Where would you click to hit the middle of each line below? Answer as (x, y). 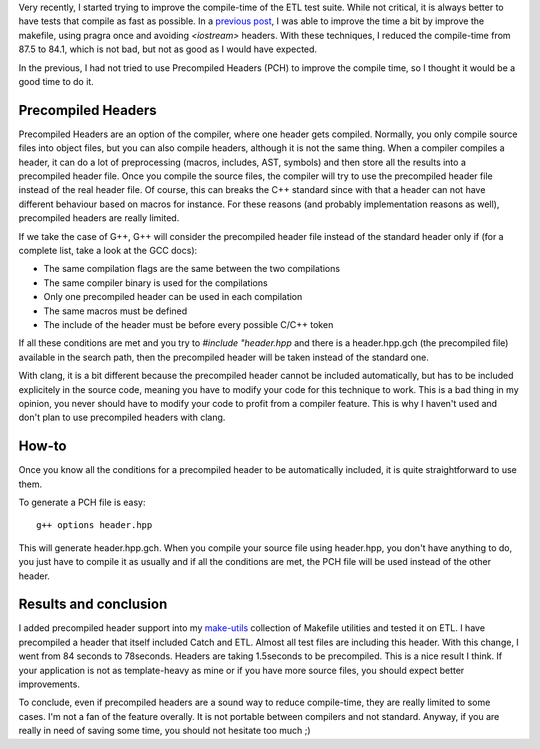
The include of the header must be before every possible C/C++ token (188, 324)
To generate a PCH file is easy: (82, 502)
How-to (42, 446)
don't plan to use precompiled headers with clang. (122, 417)
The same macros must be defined (115, 311)
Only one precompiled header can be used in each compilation (173, 297)
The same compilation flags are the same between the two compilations (191, 269)
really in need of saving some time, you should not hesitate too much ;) (164, 731)
